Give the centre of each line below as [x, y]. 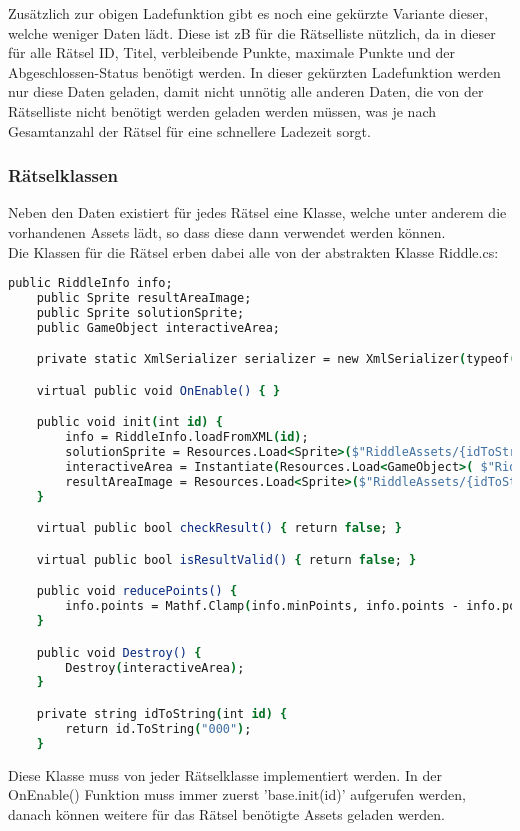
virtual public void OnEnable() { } [158, 390]
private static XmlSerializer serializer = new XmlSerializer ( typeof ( [276, 359]
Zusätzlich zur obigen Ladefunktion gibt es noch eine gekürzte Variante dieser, [248, 13]
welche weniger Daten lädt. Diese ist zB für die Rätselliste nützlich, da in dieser [252, 32]
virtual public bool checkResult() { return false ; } [219, 528]
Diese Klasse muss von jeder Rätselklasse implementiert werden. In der [225, 774]
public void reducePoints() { [137, 591]
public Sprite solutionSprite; [140, 312]
